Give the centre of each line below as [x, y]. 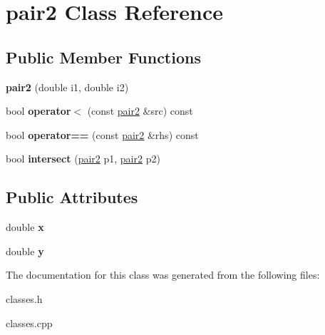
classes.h [24, 298]
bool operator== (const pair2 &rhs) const [102, 134]
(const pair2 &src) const [140, 111]
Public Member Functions [103, 57]
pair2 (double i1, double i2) [67, 87]
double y [25, 251]
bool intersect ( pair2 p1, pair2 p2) [83, 159]
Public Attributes [72, 197]
